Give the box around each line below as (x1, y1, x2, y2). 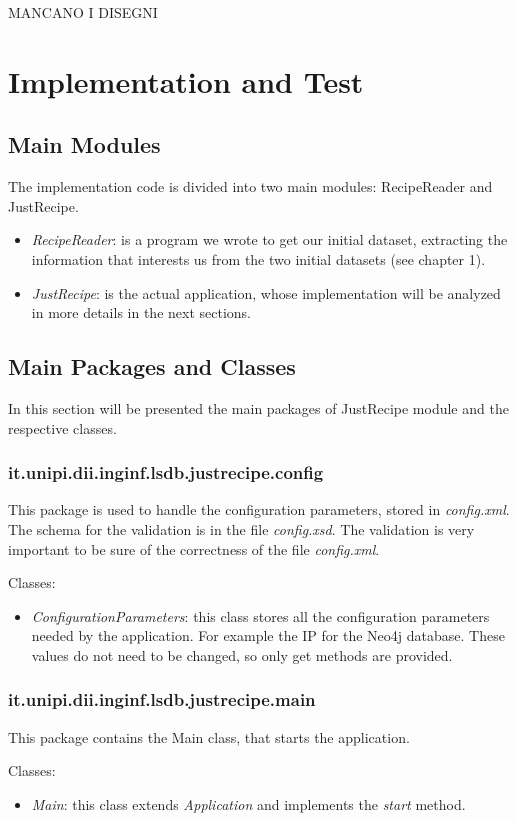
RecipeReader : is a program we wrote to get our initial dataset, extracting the (31, 229, 508, 250)
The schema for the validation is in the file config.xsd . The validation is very (8, 518, 475, 539)
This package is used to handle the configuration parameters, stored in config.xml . (8, 499, 510, 520)
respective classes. (8, 417, 117, 438)
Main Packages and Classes (8, 351, 296, 382)
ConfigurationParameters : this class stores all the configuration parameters (31, 605, 490, 626)
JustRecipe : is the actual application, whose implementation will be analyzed (31, 282, 501, 303)
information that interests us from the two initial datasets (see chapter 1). (31, 248, 486, 269)
